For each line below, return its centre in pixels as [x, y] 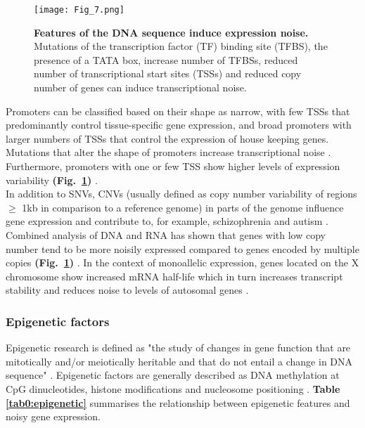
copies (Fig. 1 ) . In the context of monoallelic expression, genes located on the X [182, 262]
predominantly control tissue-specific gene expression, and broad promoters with [179, 125]
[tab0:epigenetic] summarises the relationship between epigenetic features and [178, 402]
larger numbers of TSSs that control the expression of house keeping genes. [167, 138]
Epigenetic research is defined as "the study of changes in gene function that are [178, 348]
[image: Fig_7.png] [79, 10]
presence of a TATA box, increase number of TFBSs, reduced [166, 59]
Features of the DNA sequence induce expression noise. [171, 32]
